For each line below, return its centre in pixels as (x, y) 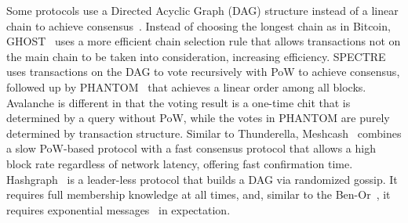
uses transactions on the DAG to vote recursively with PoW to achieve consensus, (203, 72)
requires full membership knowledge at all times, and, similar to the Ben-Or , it (199, 194)
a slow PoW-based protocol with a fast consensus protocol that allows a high (191, 148)
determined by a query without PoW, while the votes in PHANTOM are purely (198, 118)
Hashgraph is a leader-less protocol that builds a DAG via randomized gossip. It (202, 179)
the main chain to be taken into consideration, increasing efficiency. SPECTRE (196, 56)
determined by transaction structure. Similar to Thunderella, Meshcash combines (204, 133)
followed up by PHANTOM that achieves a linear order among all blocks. (186, 86)
